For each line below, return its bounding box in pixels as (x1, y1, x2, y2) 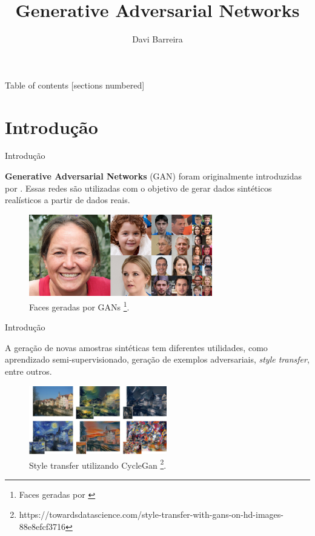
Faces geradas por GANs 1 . (29, 299, 130, 313)
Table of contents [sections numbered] (5, 78, 145, 91)
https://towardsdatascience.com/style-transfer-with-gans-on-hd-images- (19, 508, 283, 521)
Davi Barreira (132, 33, 183, 45)
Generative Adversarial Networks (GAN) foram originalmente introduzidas (5, 170, 302, 183)
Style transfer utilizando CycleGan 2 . (29, 457, 167, 471)
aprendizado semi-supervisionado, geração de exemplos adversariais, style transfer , (5, 353, 310, 366)
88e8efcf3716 (19, 520, 66, 532)
